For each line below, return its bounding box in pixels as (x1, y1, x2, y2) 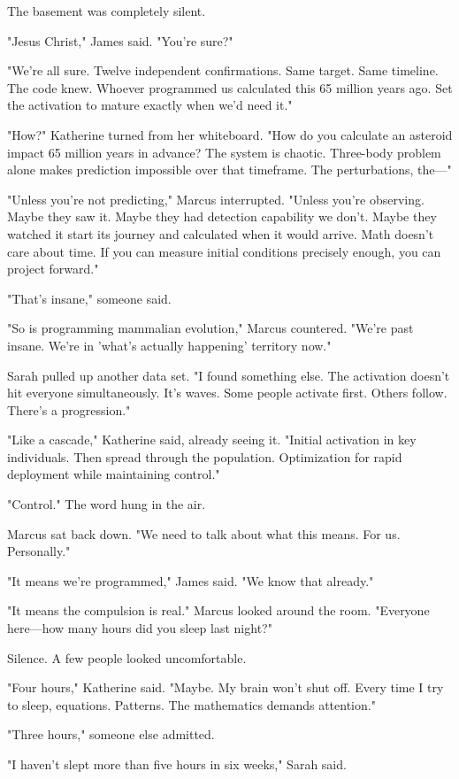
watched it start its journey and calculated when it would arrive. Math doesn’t (7, 224, 434, 243)
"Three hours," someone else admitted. (7, 725, 215, 744)
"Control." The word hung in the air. (7, 495, 206, 513)
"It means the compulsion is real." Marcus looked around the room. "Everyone (7, 601, 430, 620)
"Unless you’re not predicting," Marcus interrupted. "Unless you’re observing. (7, 189, 425, 208)
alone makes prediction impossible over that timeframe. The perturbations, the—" (7, 160, 452, 179)
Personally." (7, 542, 71, 560)
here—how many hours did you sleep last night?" (7, 619, 272, 637)
